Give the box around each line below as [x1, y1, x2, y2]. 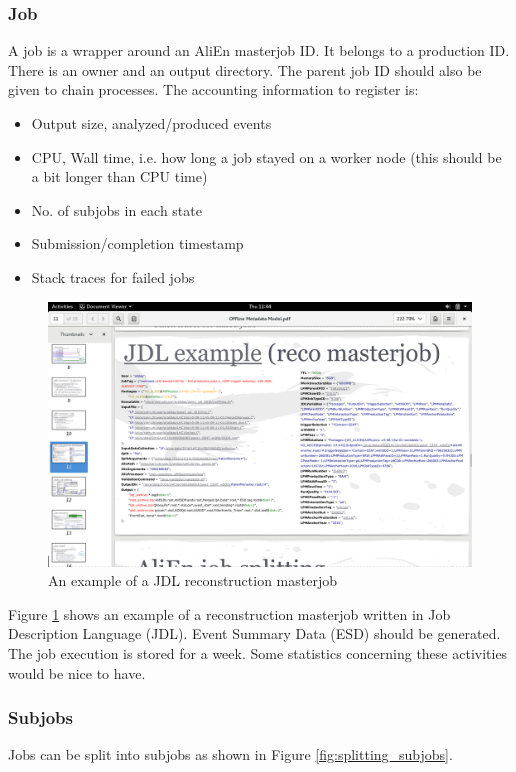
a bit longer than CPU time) [31, 166, 208, 187]
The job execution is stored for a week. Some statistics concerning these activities [8, 642, 508, 663]
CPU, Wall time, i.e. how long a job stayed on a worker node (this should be [31, 146, 502, 167]
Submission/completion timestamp [31, 233, 244, 254]
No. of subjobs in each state [31, 199, 202, 220]
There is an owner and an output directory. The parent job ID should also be [8, 59, 482, 80]
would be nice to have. [8, 662, 146, 683]
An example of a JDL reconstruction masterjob [48, 570, 338, 591]
